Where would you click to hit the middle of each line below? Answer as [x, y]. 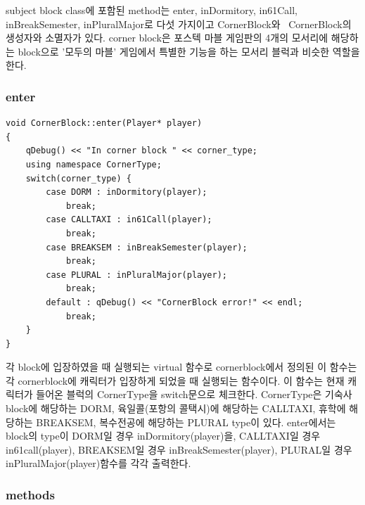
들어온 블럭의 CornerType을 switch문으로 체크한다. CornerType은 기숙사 [194, 394]
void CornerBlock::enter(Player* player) [104, 123]
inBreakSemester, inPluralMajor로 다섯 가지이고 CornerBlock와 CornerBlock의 [179, 24]
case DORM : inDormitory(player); [127, 192]
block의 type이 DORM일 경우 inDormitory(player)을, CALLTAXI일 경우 [163, 436]
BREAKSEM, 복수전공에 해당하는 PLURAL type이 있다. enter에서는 [186, 422]
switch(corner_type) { [78, 178]
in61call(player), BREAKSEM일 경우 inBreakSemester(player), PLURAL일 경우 [179, 449]
